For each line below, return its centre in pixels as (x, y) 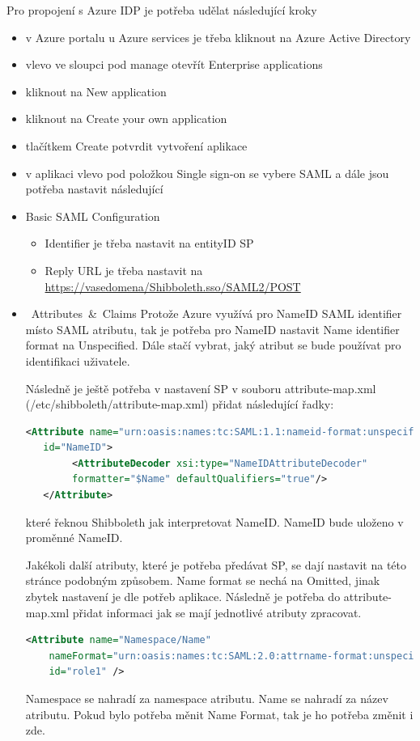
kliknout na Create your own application (126, 119)
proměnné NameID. (74, 538)
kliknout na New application (96, 91)
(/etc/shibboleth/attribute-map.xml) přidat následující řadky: (180, 404)
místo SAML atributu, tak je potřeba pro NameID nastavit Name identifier (212, 329)
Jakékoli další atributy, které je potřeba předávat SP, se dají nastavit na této (216, 564)
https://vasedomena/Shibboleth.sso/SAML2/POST (173, 286)
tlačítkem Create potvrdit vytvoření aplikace (136, 145)
